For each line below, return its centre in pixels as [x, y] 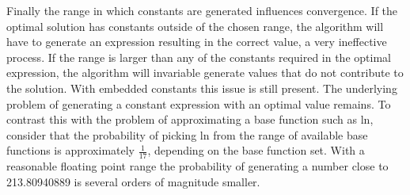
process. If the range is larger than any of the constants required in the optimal [199, 57]
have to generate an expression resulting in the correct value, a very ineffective [197, 42]
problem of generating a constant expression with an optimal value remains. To [199, 103]
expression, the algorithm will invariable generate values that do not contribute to [205, 73]
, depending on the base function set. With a [256, 150]
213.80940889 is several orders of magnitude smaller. [133, 181]
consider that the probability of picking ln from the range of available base [187, 134]
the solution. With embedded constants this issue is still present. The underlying [202, 88]
